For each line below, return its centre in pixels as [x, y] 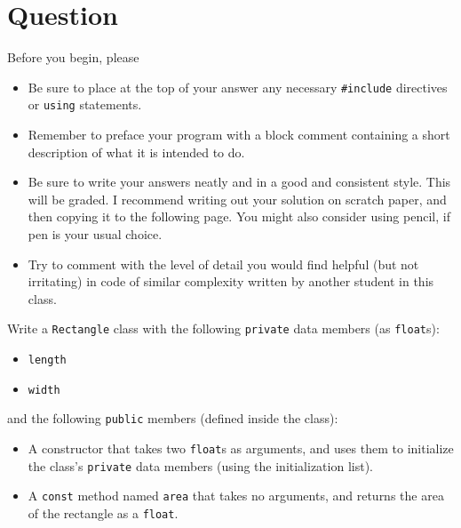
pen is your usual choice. [95, 234]
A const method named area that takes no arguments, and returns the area [236, 496]
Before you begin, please [73, 57]
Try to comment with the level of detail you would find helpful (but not [223, 264]
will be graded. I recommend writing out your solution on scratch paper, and [237, 199]
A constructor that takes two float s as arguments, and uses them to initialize [241, 448]
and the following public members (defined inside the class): [173, 418]
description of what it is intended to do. [136, 152]
